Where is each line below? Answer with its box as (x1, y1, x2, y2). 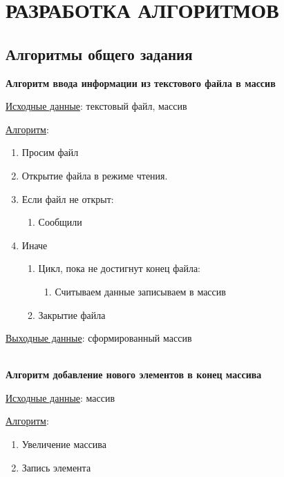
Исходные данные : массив (6, 390, 115, 405)
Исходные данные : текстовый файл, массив (6, 99, 187, 113)
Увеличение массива (21, 437, 107, 451)
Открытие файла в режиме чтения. (21, 168, 168, 182)
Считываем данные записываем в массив (55, 284, 226, 298)
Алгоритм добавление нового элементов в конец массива (6, 367, 262, 382)
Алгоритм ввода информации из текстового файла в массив (6, 75, 276, 90)
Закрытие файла (38, 307, 106, 322)
